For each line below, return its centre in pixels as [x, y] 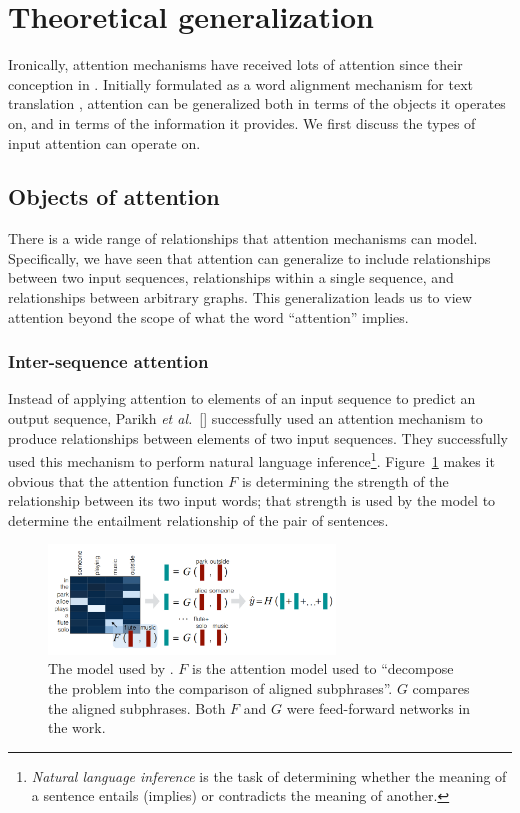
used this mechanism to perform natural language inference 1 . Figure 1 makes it [251, 459]
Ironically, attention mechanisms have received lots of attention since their [235, 64]
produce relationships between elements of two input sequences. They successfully [258, 437]
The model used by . [111, 668]
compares [441, 688]
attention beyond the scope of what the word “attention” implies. [208, 316]
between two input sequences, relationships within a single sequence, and [231, 277]
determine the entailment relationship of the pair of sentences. [198, 519]
